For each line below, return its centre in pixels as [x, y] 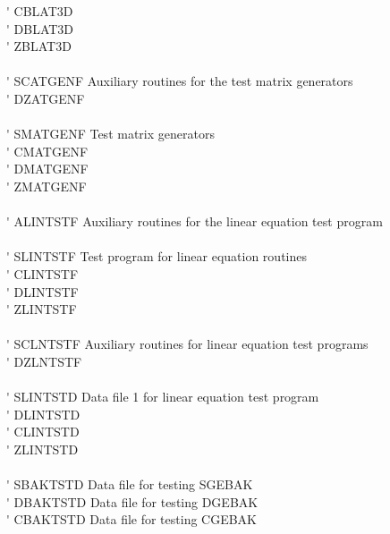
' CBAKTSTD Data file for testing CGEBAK [132, 519]
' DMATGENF [47, 169]
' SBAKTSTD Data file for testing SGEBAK [130, 484]
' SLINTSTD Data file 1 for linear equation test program [163, 397]
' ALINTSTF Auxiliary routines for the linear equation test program [195, 221]
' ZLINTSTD [42, 449]
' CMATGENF [47, 151]
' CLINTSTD [43, 432]
